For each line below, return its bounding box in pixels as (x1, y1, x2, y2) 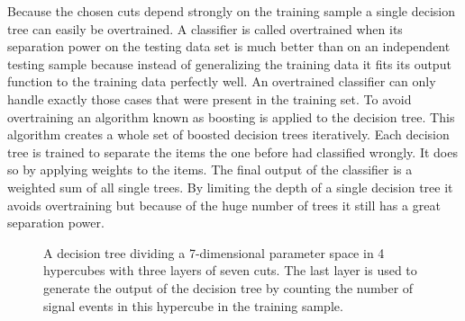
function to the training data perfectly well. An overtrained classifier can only (7, 72, 436, 91)
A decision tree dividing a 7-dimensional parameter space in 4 (43, 243, 385, 262)
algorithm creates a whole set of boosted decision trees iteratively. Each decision (7, 125, 450, 144)
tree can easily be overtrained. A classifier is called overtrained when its (7, 19, 403, 38)
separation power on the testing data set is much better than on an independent (7, 37, 451, 56)
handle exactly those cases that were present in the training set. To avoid (7, 89, 412, 108)
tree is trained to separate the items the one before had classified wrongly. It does (7, 142, 458, 161)
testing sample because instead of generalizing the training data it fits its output (7, 54, 451, 73)
